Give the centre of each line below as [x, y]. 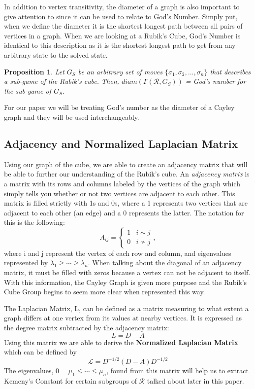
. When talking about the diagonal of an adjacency [165, 263]
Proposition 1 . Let [34, 71]
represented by [26, 263]
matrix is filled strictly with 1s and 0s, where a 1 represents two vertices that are [126, 203]
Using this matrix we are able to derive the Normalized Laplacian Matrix [121, 342]
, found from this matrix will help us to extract [178, 371]
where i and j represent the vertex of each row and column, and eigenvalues [118, 253]
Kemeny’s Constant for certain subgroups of [70, 381]
